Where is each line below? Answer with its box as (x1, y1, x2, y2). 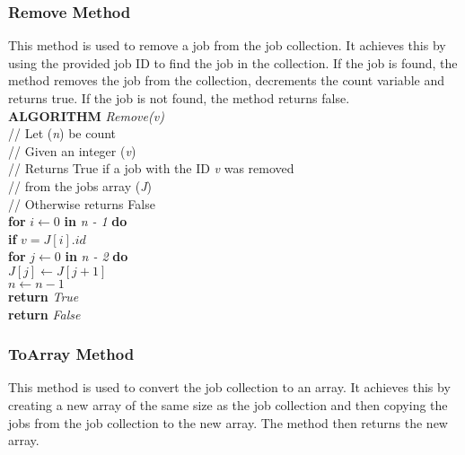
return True (8, 286, 79, 305)
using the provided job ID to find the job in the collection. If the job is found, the (8, 53, 458, 72)
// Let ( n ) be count (8, 124, 117, 143)
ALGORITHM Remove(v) (8, 106, 164, 125)
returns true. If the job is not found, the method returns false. (8, 89, 350, 107)
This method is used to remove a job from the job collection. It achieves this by (8, 36, 446, 55)
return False (8, 304, 81, 323)
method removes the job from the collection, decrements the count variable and (8, 71, 444, 90)
